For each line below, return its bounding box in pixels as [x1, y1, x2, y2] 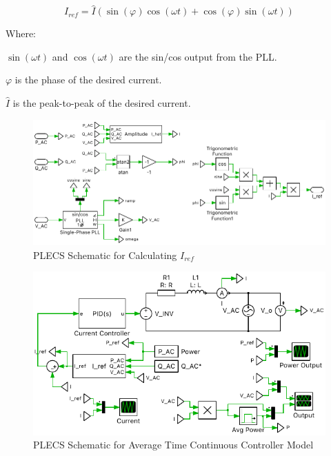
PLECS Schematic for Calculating [33, 247, 177, 262]
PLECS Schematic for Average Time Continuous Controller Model [33, 437, 314, 452]
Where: [6, 26, 36, 41]
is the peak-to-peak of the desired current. [12, 96, 191, 110]
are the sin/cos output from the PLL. [119, 49, 277, 63]
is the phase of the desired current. [14, 72, 162, 87]
